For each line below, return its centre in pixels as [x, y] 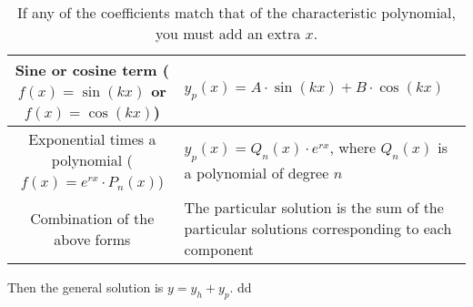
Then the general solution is [86, 287]
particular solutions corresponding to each [318, 228]
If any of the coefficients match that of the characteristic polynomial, [236, 12]
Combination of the [92, 218]
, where [353, 148]
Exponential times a [92, 139]
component [219, 249]
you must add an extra [228, 33]
